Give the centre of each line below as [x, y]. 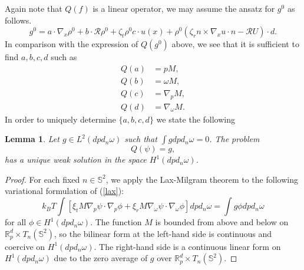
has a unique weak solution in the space [76, 159]
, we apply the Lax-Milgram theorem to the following [202, 179]
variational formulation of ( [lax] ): [64, 191]
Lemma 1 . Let [32, 139]
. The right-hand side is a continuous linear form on [187, 246]
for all [16, 222]
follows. [18, 20]
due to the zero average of [101, 258]
